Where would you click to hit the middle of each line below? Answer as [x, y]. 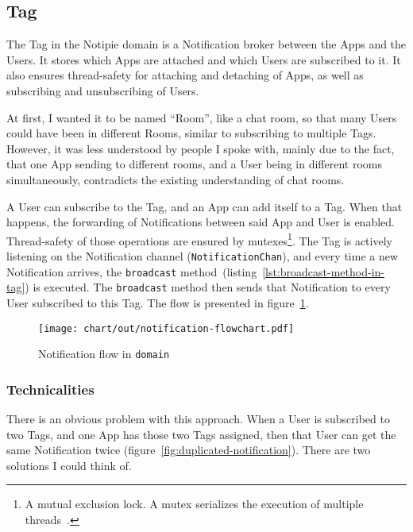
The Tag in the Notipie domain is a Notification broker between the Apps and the [206, 44]
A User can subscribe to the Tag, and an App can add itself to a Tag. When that [205, 206]
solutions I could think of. [69, 465]
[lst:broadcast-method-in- [323, 271]
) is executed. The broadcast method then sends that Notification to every [208, 287]
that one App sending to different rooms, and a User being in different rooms [195, 164]
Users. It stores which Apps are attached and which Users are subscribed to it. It [204, 59]
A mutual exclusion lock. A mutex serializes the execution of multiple [194, 504]
